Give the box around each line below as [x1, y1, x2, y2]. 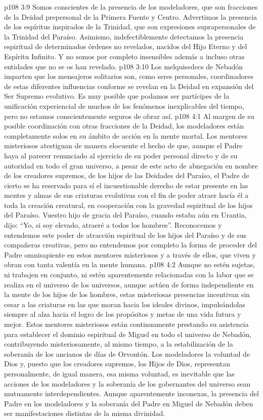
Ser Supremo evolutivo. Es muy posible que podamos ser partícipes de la [4, 91, 230, 101]
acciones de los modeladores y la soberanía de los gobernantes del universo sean [4, 378, 251, 389]
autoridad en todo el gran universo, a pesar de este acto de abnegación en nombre [4, 160, 258, 171]
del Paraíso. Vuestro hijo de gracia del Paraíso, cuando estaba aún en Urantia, [4, 209, 247, 220]
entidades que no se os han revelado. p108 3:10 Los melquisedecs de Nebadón [4, 61, 243, 71]
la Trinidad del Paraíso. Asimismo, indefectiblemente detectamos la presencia [4, 31, 244, 41]
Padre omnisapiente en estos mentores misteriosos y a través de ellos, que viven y [4, 249, 256, 260]
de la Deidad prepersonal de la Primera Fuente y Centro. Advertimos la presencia [4, 11, 257, 22]
